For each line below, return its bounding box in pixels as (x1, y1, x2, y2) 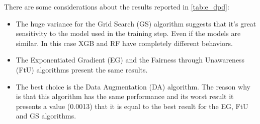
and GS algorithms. (16, 110, 76, 121)
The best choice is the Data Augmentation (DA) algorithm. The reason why (16, 81, 250, 91)
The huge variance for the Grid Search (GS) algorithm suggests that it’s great (16, 18, 256, 28)
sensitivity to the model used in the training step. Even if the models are (16, 28, 241, 38)
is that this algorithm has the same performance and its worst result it (16, 91, 234, 101)
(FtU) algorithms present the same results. (16, 64, 148, 74)
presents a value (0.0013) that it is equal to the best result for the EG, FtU (16, 100, 248, 111)
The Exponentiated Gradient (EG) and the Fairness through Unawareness (16, 54, 245, 65)
